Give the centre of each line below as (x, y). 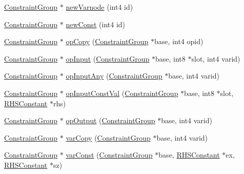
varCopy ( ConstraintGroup (108, 137)
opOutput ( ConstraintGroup (110, 120)
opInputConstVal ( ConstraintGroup (122, 93)
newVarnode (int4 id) (99, 7)
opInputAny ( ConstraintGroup (114, 76)
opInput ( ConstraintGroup (108, 58)
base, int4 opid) (179, 41)
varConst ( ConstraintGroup (109, 155)
